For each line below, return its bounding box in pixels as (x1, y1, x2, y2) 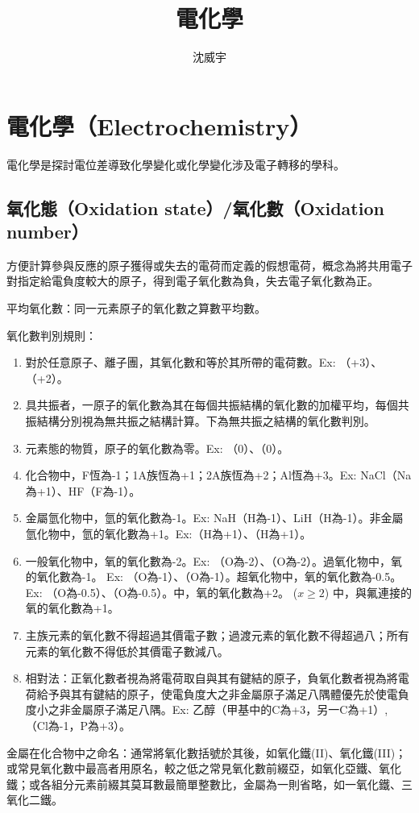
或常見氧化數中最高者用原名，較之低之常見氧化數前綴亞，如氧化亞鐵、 (6, 760, 379, 777)
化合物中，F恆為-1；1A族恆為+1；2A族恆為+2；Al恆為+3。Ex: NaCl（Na (25, 467, 412, 483)
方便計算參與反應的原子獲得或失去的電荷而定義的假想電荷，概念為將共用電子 (6, 256, 413, 273)
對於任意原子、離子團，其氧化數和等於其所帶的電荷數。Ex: (25, 354, 336, 371)
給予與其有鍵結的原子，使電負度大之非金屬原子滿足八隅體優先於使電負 (36, 685, 409, 702)
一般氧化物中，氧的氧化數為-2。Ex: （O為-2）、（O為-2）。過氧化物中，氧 (25, 552, 403, 569)
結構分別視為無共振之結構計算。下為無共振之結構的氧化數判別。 (36, 413, 375, 429)
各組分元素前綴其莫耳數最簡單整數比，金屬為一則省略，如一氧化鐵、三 (39, 775, 413, 792)
